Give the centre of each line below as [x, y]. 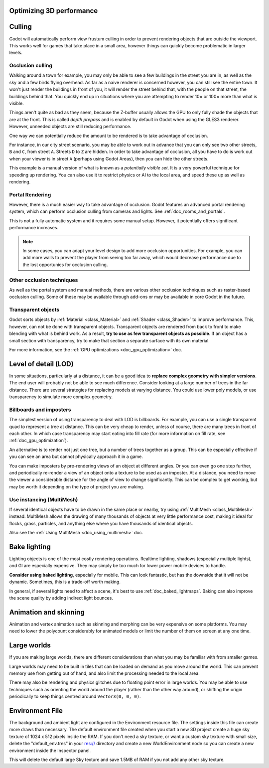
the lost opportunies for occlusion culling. [65, 265]
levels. [16, 53]
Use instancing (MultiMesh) [44, 499]
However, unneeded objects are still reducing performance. [70, 127]
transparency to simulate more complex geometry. [61, 397]
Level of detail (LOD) [42, 364]
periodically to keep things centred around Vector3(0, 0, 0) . [75, 696]
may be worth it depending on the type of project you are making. [77, 486]
